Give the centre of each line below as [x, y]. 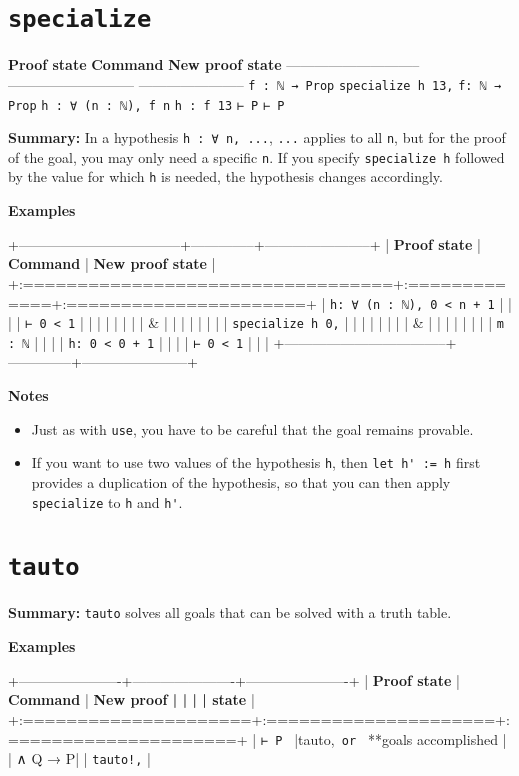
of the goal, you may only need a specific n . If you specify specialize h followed [256, 156]
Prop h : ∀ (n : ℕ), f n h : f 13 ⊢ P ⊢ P [146, 105]
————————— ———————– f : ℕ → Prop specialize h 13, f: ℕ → [255, 83]
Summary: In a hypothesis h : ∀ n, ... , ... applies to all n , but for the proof [257, 137]
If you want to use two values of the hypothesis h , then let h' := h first [256, 462]
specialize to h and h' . [107, 501]
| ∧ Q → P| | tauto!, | [80, 758]
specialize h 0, [286, 324]
